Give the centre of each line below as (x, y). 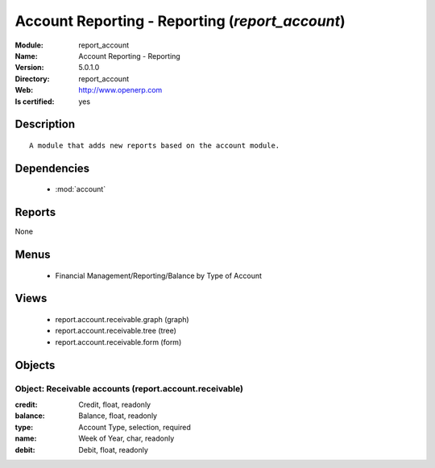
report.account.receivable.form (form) (118, 342)
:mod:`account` (81, 189)
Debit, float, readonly (114, 449)
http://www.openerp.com (120, 90)
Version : (29, 68)
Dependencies (52, 168)
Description (45, 124)
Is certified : (35, 101)
